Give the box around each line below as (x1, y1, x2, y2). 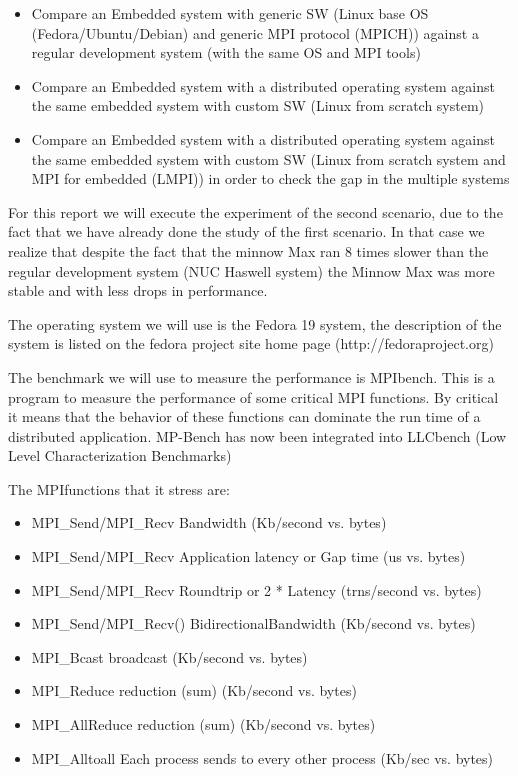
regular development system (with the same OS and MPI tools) (31, 42, 421, 63)
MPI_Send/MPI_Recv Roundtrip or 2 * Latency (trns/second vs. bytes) (31, 579, 482, 600)
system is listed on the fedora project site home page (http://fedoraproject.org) (8, 333, 494, 354)
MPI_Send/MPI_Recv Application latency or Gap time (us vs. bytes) (31, 546, 466, 567)
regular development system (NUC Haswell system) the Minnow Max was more (8, 260, 495, 281)
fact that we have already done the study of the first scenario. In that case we (8, 221, 485, 242)
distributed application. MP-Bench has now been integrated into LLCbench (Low (8, 425, 507, 446)
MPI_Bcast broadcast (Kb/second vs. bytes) (31, 646, 308, 667)
